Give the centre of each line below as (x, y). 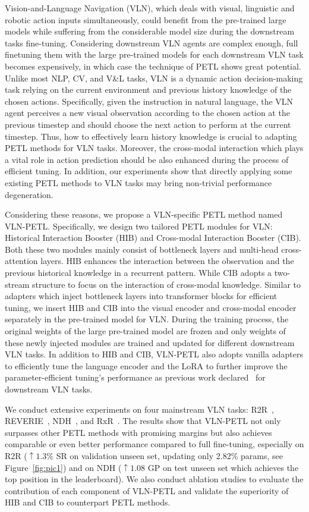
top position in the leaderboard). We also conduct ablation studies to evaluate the (154, 479)
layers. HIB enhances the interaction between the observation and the (167, 261)
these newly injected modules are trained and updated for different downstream (150, 342)
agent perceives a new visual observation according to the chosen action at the (147, 113)
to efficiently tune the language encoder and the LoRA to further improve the (146, 365)
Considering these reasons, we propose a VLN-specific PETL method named (144, 214)
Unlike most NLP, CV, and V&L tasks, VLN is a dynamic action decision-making (154, 78)
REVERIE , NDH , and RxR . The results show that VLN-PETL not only (143, 421)
